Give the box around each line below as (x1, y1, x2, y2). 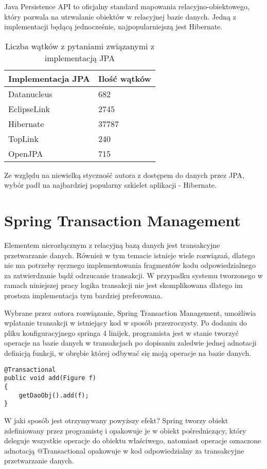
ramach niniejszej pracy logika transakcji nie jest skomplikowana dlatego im (4, 280, 243, 291)
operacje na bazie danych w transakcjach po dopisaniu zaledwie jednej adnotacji (4, 337, 257, 348)
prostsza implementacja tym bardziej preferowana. (4, 290, 163, 301)
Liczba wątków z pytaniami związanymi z (5, 40, 154, 52)
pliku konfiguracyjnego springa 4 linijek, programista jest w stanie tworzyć (4, 327, 239, 338)
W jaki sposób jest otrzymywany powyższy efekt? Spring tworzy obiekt (4, 414, 228, 425)
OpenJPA (8, 147, 43, 159)
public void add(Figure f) (4, 374, 96, 382)
